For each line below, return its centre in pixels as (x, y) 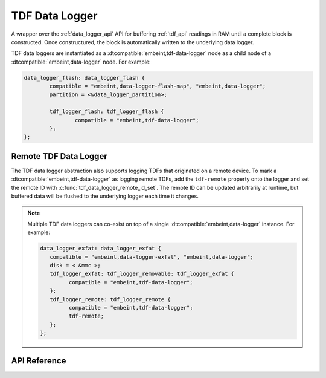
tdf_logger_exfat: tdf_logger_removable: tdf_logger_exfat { (142, 274)
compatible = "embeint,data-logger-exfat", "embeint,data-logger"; (151, 257)
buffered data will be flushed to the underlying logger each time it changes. (105, 196)
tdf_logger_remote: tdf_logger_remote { (110, 299)
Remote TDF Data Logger (59, 156)
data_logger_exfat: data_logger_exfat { (101, 249)
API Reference (39, 361)
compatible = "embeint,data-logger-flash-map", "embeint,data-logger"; (158, 86)
